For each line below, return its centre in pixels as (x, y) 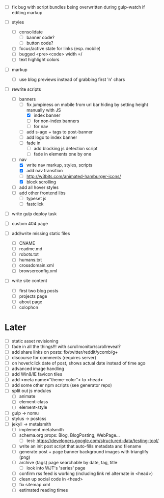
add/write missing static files (41, 233)
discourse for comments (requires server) (54, 357)
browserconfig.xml (38, 271)
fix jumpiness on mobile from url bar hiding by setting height (87, 105)
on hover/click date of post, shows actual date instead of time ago (79, 363)
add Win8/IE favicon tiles (37, 374)
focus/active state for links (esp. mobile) (60, 49)
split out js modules (31, 391)
